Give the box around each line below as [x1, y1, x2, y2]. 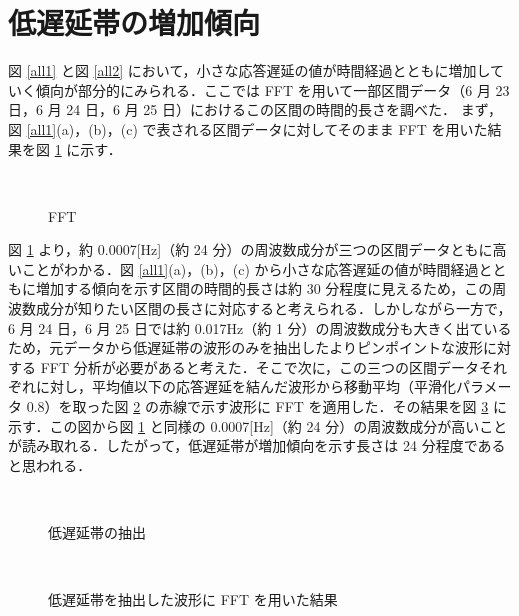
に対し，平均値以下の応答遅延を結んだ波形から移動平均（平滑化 [35, 376, 456, 397]
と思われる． [8, 454, 92, 475]
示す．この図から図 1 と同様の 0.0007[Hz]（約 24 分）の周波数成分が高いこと [8, 415, 508, 436]
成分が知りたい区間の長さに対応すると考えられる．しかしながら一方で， [35, 298, 512, 319]
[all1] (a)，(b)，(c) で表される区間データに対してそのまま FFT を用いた [26, 118, 488, 139]
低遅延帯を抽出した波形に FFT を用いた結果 [48, 589, 338, 610]
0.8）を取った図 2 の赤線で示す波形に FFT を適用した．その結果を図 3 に [26, 396, 507, 417]
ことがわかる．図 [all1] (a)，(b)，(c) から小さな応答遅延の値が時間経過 [21, 258, 479, 279]
